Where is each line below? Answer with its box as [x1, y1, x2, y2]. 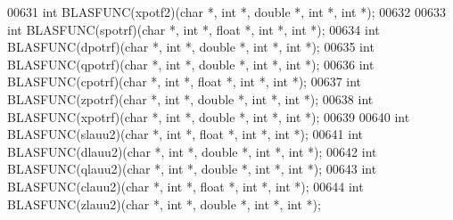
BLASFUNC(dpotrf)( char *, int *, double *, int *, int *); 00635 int [7, 37, 375, 56]
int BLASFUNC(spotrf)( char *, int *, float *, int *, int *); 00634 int [7, 20, 380, 38]
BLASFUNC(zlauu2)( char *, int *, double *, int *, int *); [7, 194, 321, 213]
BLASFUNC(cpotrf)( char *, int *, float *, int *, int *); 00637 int [7, 72, 362, 91]
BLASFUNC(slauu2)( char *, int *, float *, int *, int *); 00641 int [7, 125, 363, 143]
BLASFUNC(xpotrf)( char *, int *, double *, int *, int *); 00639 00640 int [7, 107, 410, 126]
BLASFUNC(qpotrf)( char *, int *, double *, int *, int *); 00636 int [7, 54, 375, 73]
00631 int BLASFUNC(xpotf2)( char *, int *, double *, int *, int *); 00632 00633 [7, 3, 446, 20]
